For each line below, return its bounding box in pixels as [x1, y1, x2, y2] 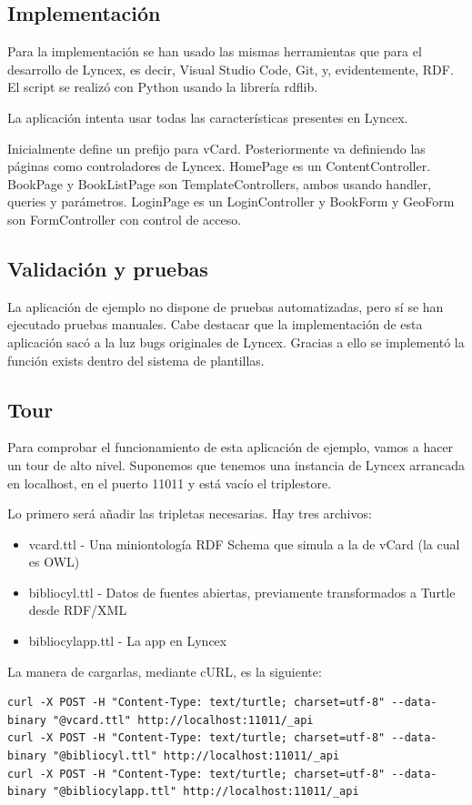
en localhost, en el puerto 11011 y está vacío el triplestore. [7, 473, 332, 492]
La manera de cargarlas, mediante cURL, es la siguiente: [7, 661, 322, 680]
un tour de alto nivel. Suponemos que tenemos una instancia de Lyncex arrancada [7, 455, 466, 474]
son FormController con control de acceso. [7, 209, 242, 228]
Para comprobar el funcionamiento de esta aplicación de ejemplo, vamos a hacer [7, 438, 454, 457]
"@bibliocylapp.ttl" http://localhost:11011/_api [53, 785, 359, 799]
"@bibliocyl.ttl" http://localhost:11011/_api [53, 750, 340, 763]
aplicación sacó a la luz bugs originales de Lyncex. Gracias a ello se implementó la [7, 332, 465, 351]
